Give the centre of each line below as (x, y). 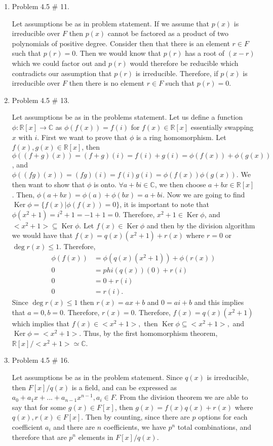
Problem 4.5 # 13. (41, 100)
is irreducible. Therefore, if (177, 73)
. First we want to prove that (82, 137)
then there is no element (107, 83)
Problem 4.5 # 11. (41, 6)
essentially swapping (222, 127)
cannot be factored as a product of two (168, 33)
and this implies (219, 302)
